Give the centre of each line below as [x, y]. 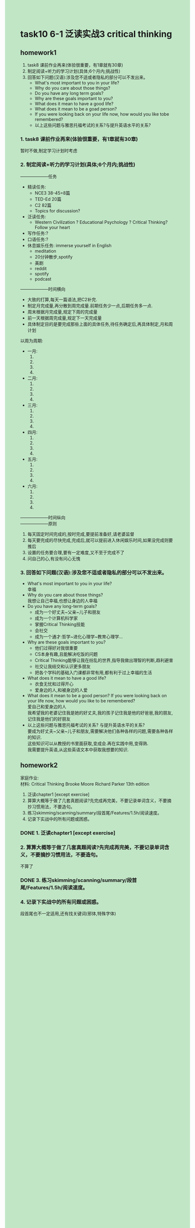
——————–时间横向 [43, 289]
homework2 [39, 766]
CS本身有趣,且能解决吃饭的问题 [66, 654]
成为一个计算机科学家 [56, 618]
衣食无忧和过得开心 [54, 684]
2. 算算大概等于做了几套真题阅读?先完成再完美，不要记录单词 [92, 847]
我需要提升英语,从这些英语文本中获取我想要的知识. [78, 750]
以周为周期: [32, 340]
